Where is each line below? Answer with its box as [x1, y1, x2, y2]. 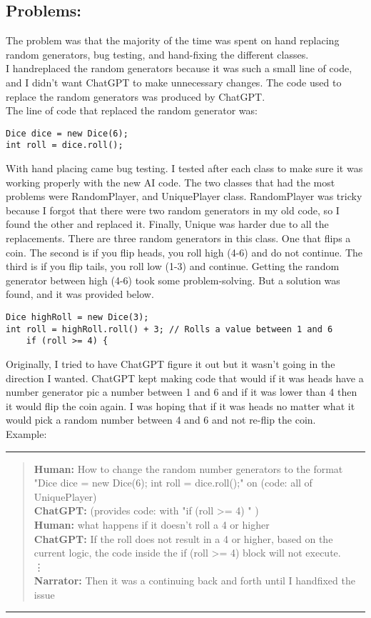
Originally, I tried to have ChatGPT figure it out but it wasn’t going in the [6, 356, 335, 371]
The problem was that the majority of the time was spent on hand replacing [6, 33, 340, 48]
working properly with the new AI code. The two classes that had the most [6, 174, 335, 189]
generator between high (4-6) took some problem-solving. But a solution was [6, 272, 340, 287]
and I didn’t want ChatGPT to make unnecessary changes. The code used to [6, 74, 342, 89]
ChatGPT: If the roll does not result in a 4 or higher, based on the [34, 531, 333, 546]
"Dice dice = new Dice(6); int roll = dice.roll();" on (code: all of [34, 475, 312, 490]
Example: [6, 426, 47, 441]
